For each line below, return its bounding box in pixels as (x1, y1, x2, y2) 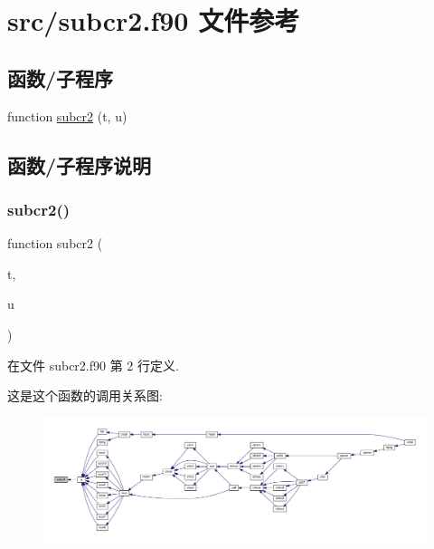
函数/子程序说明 (7, 150, 152, 178)
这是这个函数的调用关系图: (7, 386, 163, 405)
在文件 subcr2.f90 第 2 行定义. (7, 355, 179, 374)
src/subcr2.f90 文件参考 (7, 2, 300, 39)
